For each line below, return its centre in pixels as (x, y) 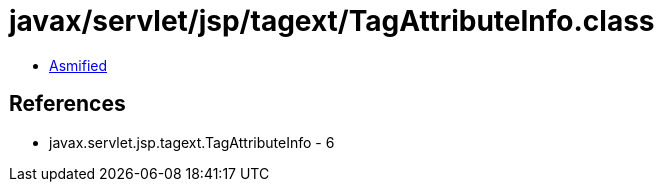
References (67, 104)
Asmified (78, 65)
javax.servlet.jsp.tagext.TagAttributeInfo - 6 (192, 142)
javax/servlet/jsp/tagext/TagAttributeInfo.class (332, 21)
